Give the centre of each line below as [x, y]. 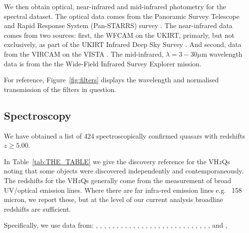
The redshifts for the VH [41, 180]
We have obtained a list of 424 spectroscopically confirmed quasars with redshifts [124, 135]
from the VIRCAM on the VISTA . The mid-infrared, [84, 54]
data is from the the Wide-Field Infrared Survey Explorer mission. [103, 63]
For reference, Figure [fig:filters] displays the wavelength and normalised [111, 80]
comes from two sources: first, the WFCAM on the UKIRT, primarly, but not [119, 35]
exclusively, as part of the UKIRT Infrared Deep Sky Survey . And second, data [123, 44]
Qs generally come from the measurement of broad [156, 180]
